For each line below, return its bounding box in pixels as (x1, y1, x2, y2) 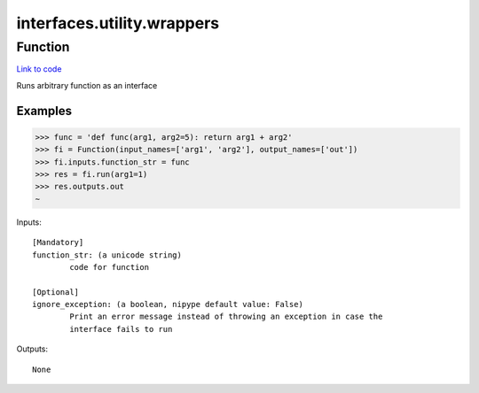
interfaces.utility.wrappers (16, 13, 220, 33)
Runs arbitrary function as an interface (16, 80, 158, 90)
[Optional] (32, 287, 80, 297)
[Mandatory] (32, 237, 84, 248)
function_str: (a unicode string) (32, 250, 182, 260)
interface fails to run (69, 324, 173, 334)
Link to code (16, 64, 62, 74)
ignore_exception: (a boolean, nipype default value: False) (32, 299, 303, 310)
